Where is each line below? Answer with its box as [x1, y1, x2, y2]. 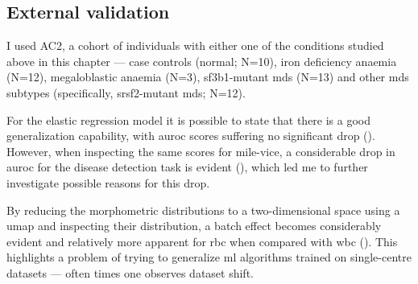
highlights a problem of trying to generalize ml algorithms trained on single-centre [6, 249, 412, 265]
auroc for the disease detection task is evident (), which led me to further [6, 158, 368, 175]
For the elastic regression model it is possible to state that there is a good [6, 111, 371, 128]
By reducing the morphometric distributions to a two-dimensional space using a [6, 201, 400, 218]
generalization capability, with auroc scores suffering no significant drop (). [6, 127, 375, 144]
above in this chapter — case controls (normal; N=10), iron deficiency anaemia [6, 52, 397, 69]
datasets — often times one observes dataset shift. [6, 264, 254, 281]
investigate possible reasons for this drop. [6, 174, 210, 191]
